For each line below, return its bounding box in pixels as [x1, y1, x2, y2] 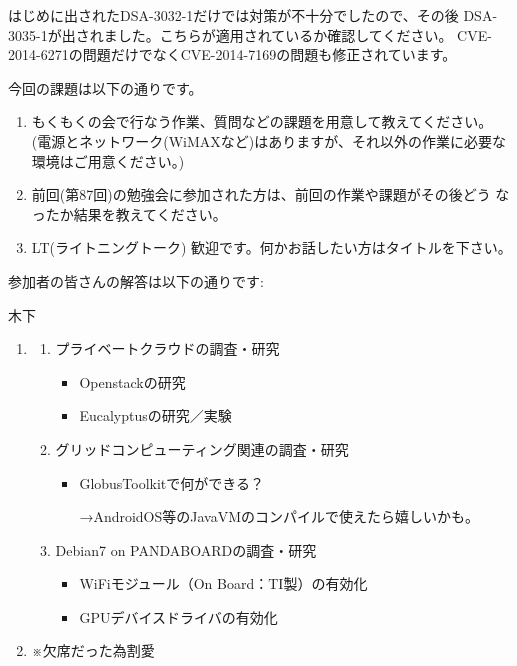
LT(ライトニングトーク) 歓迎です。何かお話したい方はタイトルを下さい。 [31, 237, 512, 258]
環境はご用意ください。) [31, 150, 185, 171]
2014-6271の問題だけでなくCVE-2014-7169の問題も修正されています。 [8, 44, 457, 65]
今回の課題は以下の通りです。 [8, 77, 203, 98]
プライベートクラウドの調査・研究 [55, 338, 280, 359]
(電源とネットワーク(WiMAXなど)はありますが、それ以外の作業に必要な [31, 130, 506, 151]
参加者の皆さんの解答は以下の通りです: [8, 270, 264, 291]
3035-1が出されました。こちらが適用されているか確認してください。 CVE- [8, 24, 492, 45]
